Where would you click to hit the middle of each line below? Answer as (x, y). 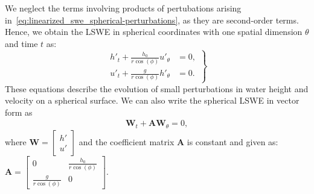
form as (19, 112)
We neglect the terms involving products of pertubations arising (123, 8)
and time (21, 43)
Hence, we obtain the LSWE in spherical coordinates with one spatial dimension (154, 32)
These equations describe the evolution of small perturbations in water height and (157, 88)
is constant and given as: (232, 141)
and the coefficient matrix (127, 141)
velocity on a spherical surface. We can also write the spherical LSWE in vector (152, 100)
